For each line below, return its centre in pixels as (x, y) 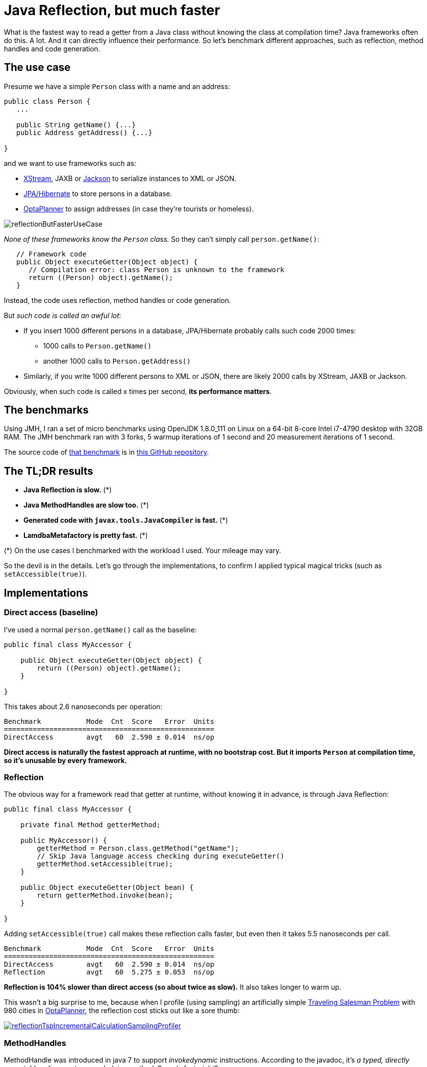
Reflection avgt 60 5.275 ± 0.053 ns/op (109, 972)
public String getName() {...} (76, 125)
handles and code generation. (52, 48)
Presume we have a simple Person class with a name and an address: (117, 86)
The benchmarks (46, 410)
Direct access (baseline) (51, 613)
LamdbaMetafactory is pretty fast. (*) (86, 535)
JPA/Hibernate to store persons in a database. (98, 193)
